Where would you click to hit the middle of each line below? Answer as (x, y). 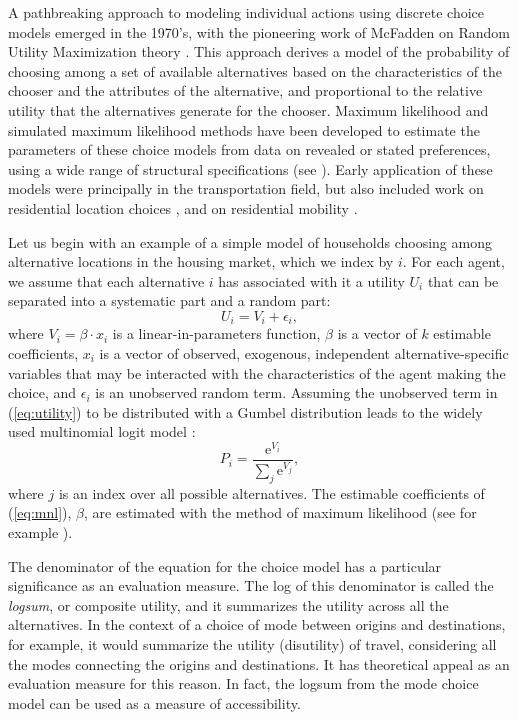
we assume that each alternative (106, 280)
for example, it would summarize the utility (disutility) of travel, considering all (252, 644)
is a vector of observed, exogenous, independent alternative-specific (304, 352)
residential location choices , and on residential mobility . (183, 207)
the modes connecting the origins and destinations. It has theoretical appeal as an (259, 663)
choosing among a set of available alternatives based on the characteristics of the (255, 70)
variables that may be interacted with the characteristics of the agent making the (257, 372)
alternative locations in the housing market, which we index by (201, 261)
